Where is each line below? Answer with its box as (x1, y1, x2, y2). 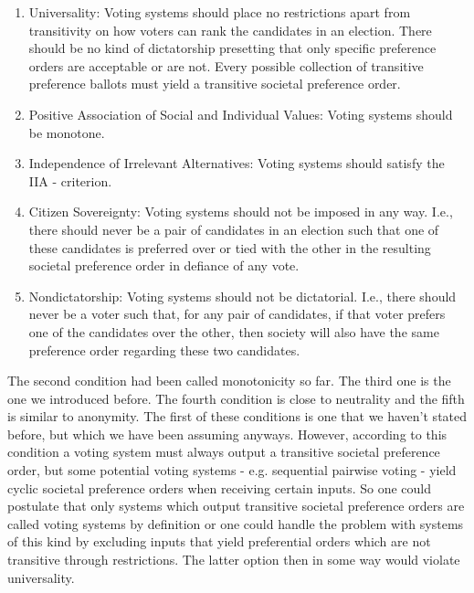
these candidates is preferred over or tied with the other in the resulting (28, 238, 431, 257)
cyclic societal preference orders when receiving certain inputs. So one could (7, 478, 432, 497)
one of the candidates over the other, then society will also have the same (28, 322, 439, 341)
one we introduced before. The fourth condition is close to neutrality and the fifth (7, 388, 465, 408)
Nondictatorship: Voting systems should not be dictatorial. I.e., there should (28, 286, 457, 305)
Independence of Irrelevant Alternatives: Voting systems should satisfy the (28, 154, 445, 173)
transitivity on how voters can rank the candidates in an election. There (28, 20, 432, 39)
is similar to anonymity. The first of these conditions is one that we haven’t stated (7, 407, 468, 426)
